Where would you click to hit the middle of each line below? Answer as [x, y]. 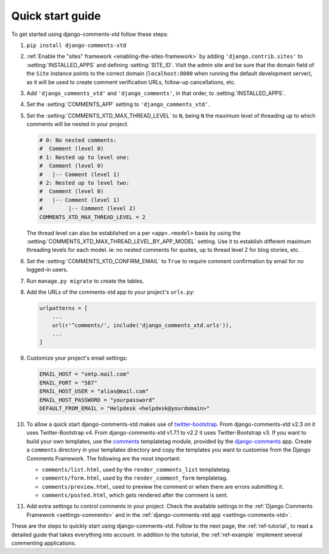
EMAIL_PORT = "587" [68, 383]
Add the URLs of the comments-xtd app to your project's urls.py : [111, 292]
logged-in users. [47, 270]
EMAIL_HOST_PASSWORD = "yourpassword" [97, 400]
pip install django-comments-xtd [76, 45]
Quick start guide [56, 16]
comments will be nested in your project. [78, 124]
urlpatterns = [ [64, 308]
